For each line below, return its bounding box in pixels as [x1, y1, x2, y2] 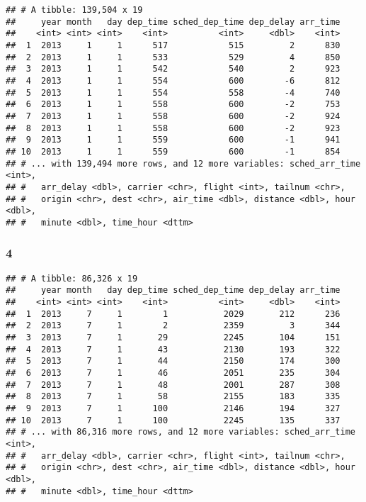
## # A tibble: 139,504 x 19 [6, 5, 143, 15]
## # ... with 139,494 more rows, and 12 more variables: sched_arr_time [6, 158, 361, 169]
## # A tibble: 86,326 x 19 [6, 273, 138, 284]
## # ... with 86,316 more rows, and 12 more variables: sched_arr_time [6, 427, 355, 437]
